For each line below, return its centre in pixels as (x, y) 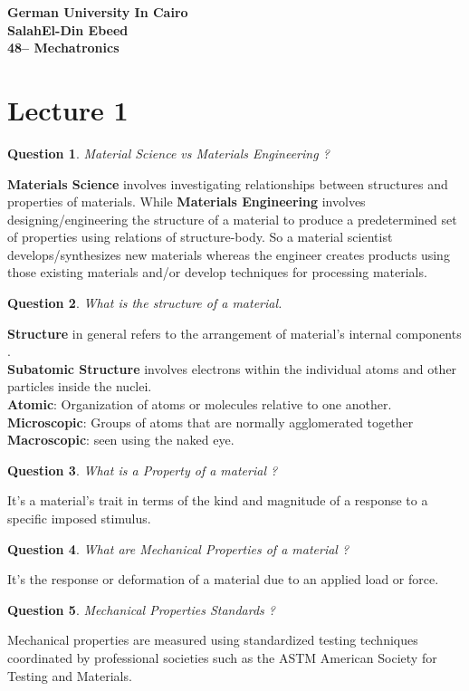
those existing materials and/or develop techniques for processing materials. (217, 272)
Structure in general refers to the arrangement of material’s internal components (234, 333)
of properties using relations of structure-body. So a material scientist (200, 237)
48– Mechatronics (63, 48)
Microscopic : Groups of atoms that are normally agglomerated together (211, 422)
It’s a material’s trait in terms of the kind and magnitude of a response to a (218, 500)
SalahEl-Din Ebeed (68, 29)
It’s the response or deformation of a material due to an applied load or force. (223, 579)
